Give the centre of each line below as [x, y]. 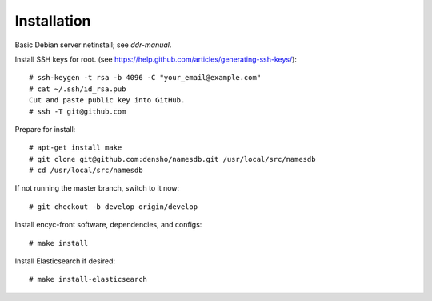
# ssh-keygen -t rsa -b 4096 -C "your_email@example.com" [145, 78]
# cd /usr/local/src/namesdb [86, 171]
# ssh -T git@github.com [78, 111]
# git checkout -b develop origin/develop [114, 207]
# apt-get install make [76, 148]
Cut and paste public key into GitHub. [107, 100]
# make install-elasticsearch [88, 279]
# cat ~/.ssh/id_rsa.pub [78, 89]
